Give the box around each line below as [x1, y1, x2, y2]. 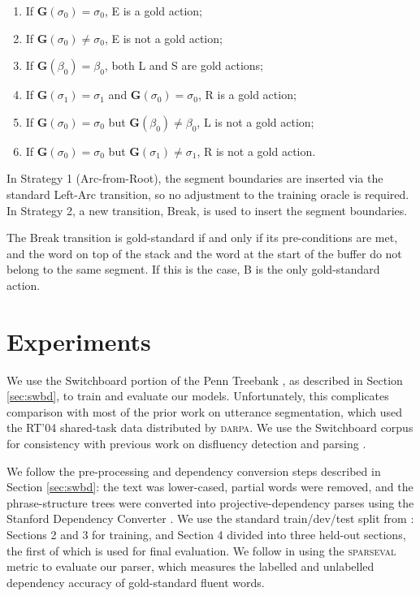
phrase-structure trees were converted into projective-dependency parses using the [6, 494, 414, 511]
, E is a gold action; [104, 2, 203, 19]
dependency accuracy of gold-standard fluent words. [6, 573, 265, 590]
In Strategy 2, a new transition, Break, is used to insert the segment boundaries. [6, 201, 408, 218]
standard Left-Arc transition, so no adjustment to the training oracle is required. [6, 185, 409, 202]
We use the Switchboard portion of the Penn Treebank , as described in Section [6, 371, 403, 388]
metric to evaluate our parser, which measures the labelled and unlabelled [6, 558, 375, 575]
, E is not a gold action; [104, 29, 223, 46]
